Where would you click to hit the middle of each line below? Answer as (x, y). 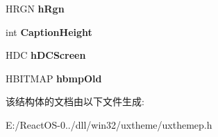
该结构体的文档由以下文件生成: (75, 101)
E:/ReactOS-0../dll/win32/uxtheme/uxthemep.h (109, 124)
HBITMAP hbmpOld (54, 78)
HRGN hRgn (35, 8)
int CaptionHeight (49, 31)
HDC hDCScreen (46, 55)
